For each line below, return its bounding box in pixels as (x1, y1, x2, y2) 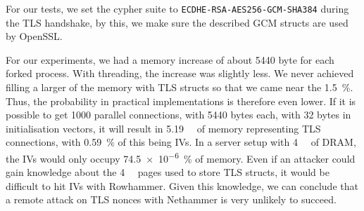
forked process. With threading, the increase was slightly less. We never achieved (6, 66, 354, 81)
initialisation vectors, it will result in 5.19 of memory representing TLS (6, 121, 321, 135)
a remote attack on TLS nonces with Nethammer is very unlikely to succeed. (6, 192, 337, 207)
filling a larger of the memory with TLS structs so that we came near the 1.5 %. (6, 80, 353, 95)
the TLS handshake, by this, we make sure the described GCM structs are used (6, 15, 349, 29)
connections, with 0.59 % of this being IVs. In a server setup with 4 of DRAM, (6, 135, 356, 149)
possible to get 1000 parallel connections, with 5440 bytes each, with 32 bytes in (6, 107, 351, 122)
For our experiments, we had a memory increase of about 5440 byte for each (6, 52, 334, 67)
